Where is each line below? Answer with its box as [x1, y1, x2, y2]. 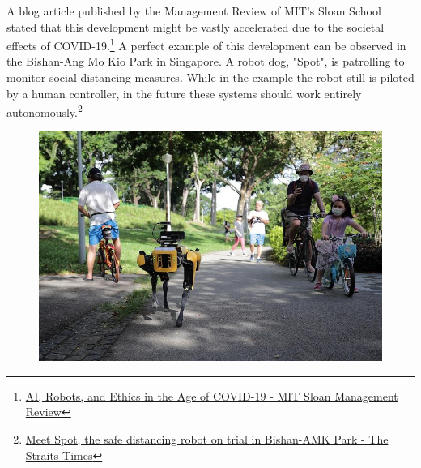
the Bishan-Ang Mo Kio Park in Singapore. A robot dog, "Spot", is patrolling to [6, 53, 405, 70]
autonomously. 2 [6, 101, 83, 120]
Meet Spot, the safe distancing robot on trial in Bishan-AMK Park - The [25, 430, 389, 447]
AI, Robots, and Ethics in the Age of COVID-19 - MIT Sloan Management [25, 387, 398, 404]
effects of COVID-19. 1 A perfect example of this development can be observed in [6, 35, 406, 54]
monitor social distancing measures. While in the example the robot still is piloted [6, 69, 415, 86]
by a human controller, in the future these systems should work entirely [6, 84, 362, 101]
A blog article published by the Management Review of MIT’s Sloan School [6, 2, 381, 19]
